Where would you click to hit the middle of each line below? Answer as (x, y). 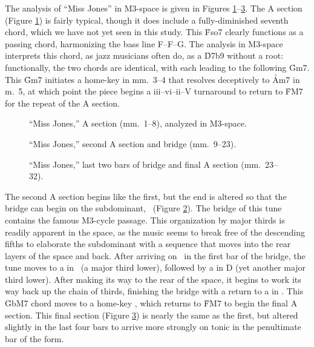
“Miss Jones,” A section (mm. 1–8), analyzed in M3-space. (138, 123)
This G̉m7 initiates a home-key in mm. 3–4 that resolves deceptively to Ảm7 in (152, 79)
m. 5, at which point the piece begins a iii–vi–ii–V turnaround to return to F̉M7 (154, 91)
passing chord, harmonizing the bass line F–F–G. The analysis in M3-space (144, 43)
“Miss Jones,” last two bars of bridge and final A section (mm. (145, 164)
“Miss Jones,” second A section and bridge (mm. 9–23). (133, 143)
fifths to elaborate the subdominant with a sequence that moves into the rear (148, 244)
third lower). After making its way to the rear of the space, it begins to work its (153, 279)
